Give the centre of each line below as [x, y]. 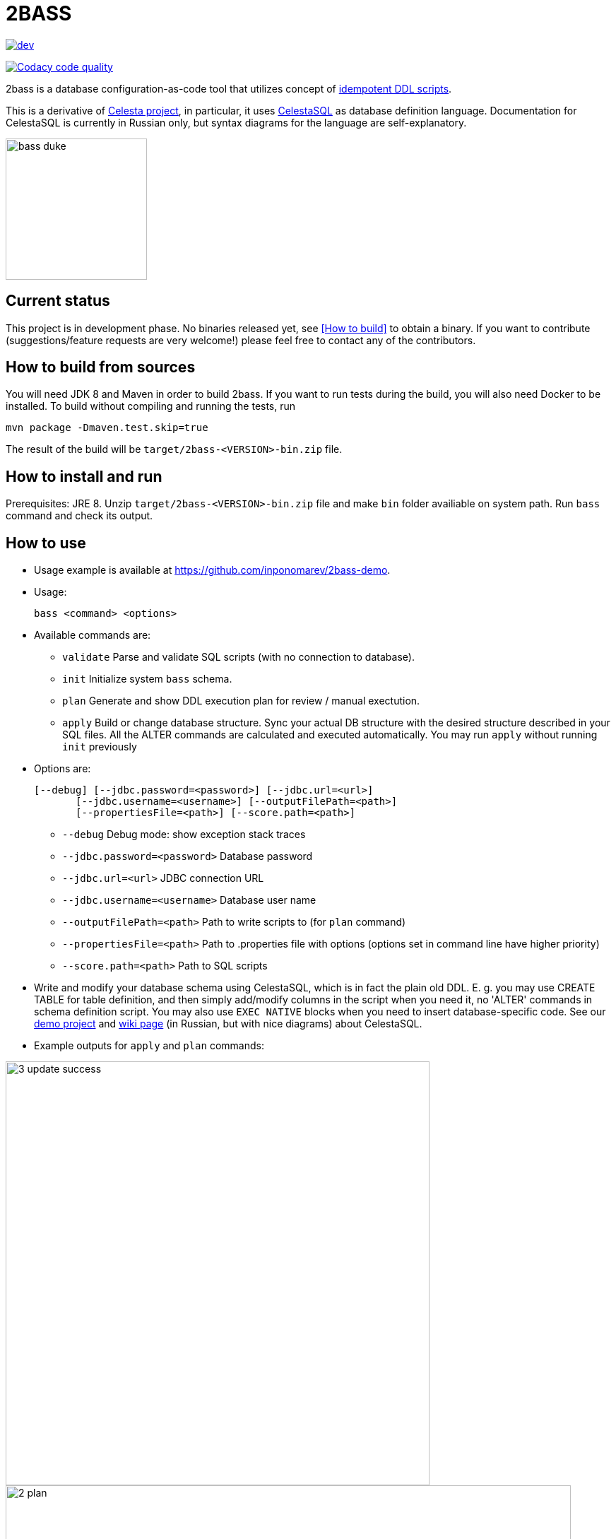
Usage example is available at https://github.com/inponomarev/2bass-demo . [212, 570]
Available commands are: [93, 635]
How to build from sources [101, 367]
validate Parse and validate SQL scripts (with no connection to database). [238, 657]
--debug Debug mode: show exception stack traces [184, 835]
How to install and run [84, 476]
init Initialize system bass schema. [147, 679]
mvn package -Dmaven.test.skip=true [107, 428]
